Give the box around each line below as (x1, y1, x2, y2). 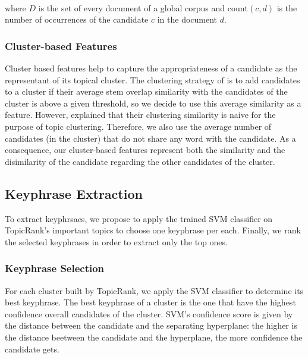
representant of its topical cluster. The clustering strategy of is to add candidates (5, 73, 300, 86)
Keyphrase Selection (5, 261, 105, 276)
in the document (157, 13, 218, 26)
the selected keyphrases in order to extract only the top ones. (5, 235, 228, 248)
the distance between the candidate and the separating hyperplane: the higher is (5, 319, 297, 332)
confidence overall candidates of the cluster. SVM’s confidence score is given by (5, 307, 293, 320)
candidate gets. (5, 342, 59, 355)
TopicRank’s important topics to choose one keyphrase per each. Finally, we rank (5, 224, 301, 236)
